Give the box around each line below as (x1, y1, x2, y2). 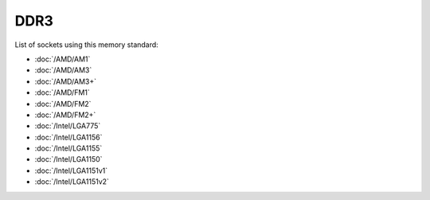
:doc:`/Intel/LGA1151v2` (34, 177, 109, 186)
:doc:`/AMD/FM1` (34, 88, 91, 97)
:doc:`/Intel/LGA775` (34, 121, 101, 131)
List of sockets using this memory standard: (14, 40, 158, 49)
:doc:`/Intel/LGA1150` (34, 155, 103, 164)
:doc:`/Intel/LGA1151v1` (34, 166, 108, 175)
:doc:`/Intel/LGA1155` (34, 143, 103, 153)
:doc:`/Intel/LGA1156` (34, 132, 103, 142)
